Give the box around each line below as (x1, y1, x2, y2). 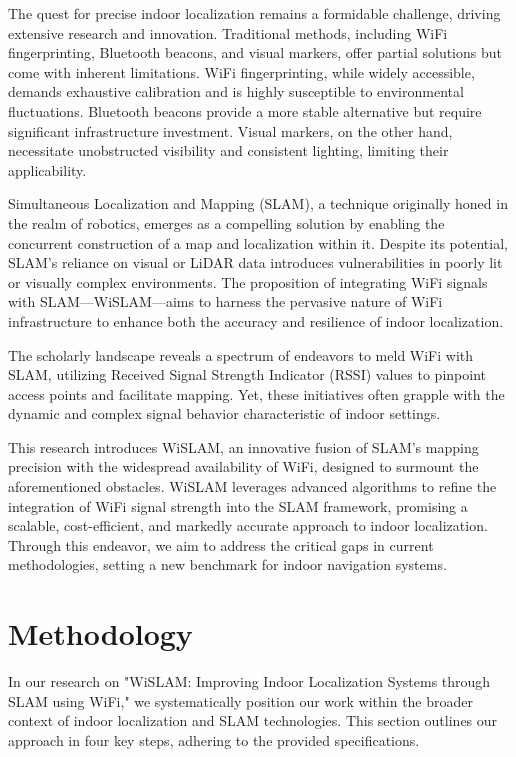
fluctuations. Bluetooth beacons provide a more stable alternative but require (8, 100, 482, 121)
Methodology (8, 613, 193, 654)
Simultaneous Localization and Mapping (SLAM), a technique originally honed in (8, 193, 508, 214)
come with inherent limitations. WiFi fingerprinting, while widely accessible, (8, 61, 475, 82)
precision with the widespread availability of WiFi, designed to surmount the (8, 456, 479, 477)
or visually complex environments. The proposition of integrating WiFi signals (8, 271, 488, 292)
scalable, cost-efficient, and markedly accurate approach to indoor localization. (8, 515, 488, 536)
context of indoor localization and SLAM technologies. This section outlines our (8, 710, 498, 731)
